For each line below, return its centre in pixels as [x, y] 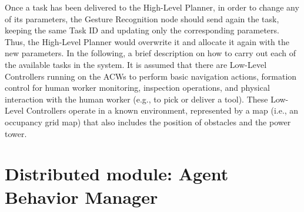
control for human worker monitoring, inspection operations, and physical [137, 88]
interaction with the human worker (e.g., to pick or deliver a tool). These [136, 99]
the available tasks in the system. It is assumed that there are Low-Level [136, 64]
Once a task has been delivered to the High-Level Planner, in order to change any [152, 7]
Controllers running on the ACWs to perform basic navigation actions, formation [151, 76]
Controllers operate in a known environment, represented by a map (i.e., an [162, 110]
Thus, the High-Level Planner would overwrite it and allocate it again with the [147, 41]
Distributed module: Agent [117, 174]
